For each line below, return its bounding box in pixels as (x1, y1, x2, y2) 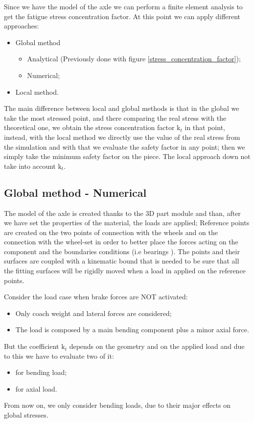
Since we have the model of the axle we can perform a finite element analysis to (4, 1, 243, 11)
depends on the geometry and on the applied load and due (69, 341, 245, 351)
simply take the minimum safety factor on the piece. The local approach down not (4, 151, 251, 161)
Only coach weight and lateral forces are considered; (15, 308, 172, 318)
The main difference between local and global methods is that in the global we (4, 103, 239, 113)
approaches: (4, 21, 39, 31)
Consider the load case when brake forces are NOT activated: (4, 291, 188, 302)
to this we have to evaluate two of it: (4, 350, 114, 361)
